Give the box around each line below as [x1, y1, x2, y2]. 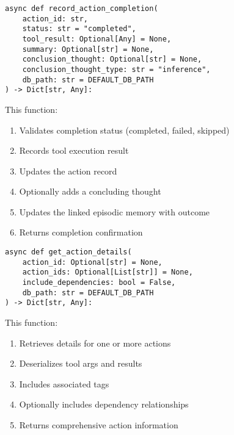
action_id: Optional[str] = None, [22, 257, 163, 267]
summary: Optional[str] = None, [22, 45, 154, 54]
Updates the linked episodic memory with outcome [19, 205, 210, 218]
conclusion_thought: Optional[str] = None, [22, 55, 202, 64]
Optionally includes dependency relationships [19, 398, 189, 411]
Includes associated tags [19, 377, 109, 390]
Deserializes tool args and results [19, 357, 142, 370]
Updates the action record [19, 164, 117, 177]
